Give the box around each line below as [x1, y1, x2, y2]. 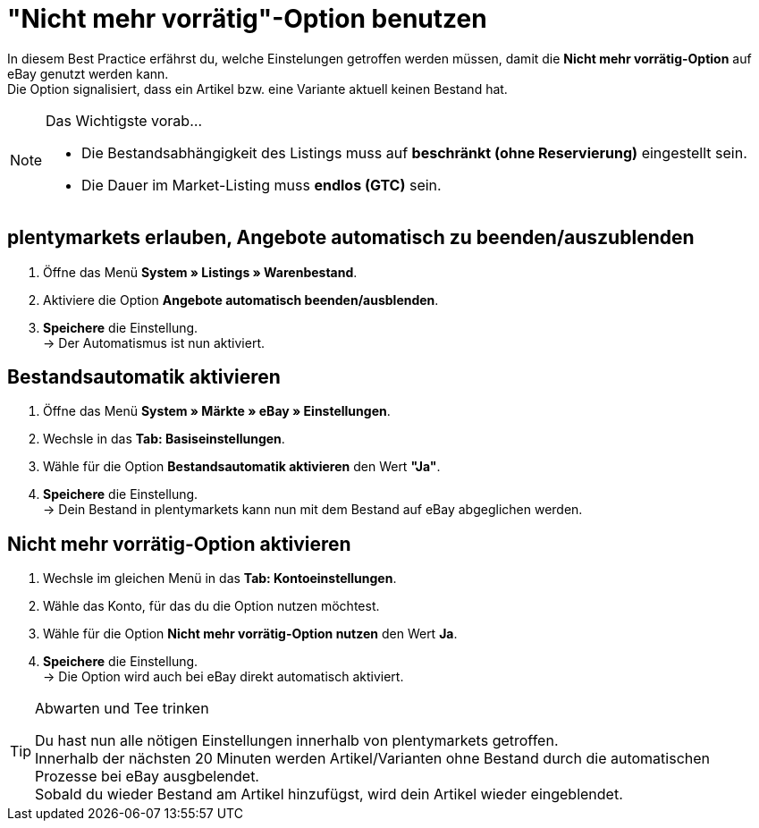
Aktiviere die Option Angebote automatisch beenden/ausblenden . [43, 291, 439, 308]
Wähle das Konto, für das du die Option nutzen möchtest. [43, 598, 380, 614]
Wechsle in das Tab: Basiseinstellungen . [43, 431, 285, 447]
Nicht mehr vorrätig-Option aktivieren [7, 532, 351, 555]
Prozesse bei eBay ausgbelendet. [35, 767, 259, 786]
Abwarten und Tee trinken [35, 699, 209, 718]
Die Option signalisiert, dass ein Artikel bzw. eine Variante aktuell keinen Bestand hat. [7, 80, 508, 97]
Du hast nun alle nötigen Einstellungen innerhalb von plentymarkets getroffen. [35, 731, 559, 750]
